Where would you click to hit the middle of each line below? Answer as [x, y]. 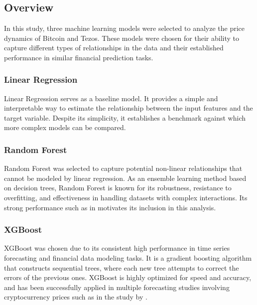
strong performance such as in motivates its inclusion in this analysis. [110, 207]
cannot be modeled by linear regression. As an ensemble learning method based [125, 178]
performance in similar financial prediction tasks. [79, 57]
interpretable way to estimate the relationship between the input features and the [128, 108]
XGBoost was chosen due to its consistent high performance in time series [117, 248]
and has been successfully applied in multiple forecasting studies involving [117, 287]
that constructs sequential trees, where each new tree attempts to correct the [122, 267]
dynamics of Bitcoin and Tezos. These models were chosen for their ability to [122, 38]
